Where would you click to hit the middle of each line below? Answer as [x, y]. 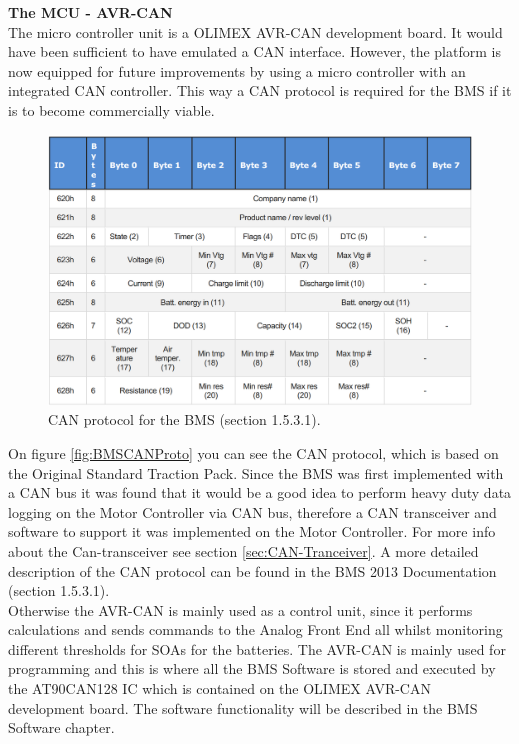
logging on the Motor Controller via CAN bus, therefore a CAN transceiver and [252, 511]
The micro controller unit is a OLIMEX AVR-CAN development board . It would [255, 31]
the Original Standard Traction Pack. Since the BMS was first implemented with [256, 472]
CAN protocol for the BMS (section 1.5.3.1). [184, 419]
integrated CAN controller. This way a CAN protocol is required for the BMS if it [260, 90]
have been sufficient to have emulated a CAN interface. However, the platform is [254, 51]
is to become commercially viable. [111, 109]
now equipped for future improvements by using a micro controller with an [237, 70]
